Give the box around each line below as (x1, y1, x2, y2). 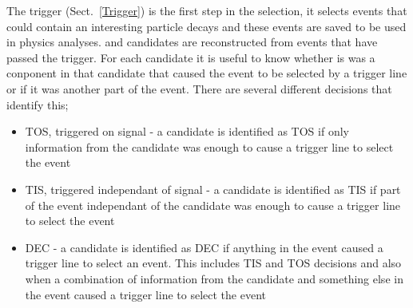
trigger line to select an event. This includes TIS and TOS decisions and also (25, 255, 402, 271)
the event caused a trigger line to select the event (25, 286, 266, 302)
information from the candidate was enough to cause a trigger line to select (25, 138, 394, 155)
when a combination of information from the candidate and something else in (25, 270, 403, 286)
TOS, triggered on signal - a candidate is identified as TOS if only (25, 123, 349, 140)
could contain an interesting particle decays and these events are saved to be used (6, 18, 407, 34)
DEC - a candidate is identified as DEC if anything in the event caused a (25, 239, 383, 255)
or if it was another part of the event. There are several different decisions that (6, 80, 392, 97)
